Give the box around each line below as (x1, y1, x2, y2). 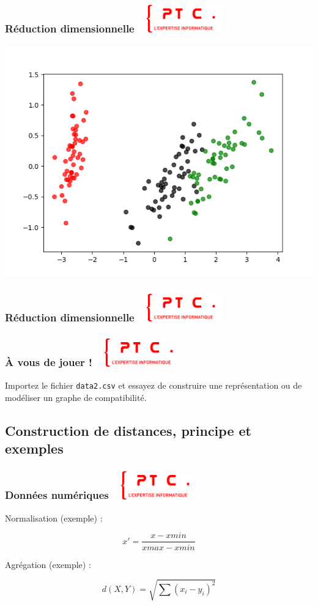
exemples (5, 438, 64, 457)
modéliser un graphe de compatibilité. (5, 391, 147, 403)
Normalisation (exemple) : (5, 511, 103, 524)
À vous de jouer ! (5, 354, 92, 370)
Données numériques (5, 487, 109, 503)
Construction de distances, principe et (5, 421, 251, 440)
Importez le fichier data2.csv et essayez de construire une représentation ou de (5, 378, 302, 391)
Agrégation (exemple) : (5, 558, 91, 570)
